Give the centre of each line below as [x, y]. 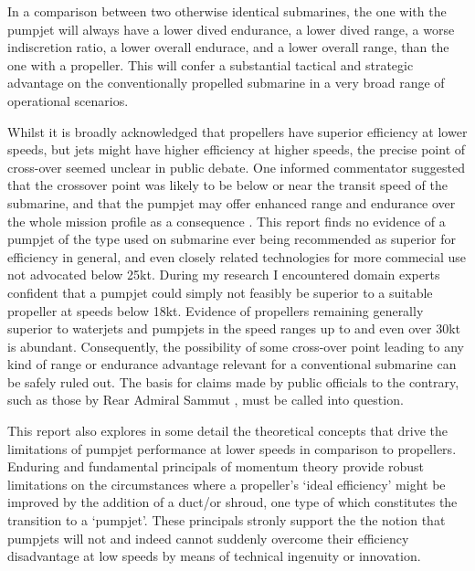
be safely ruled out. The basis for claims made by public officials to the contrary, [233, 381]
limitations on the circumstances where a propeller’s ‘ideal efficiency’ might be [227, 484]
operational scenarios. [68, 100]
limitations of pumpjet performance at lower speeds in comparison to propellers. [232, 448]
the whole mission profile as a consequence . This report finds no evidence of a [227, 221]
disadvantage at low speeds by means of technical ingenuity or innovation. [214, 556]
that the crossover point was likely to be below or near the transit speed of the [227, 185]
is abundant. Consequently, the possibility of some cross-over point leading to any [236, 346]
